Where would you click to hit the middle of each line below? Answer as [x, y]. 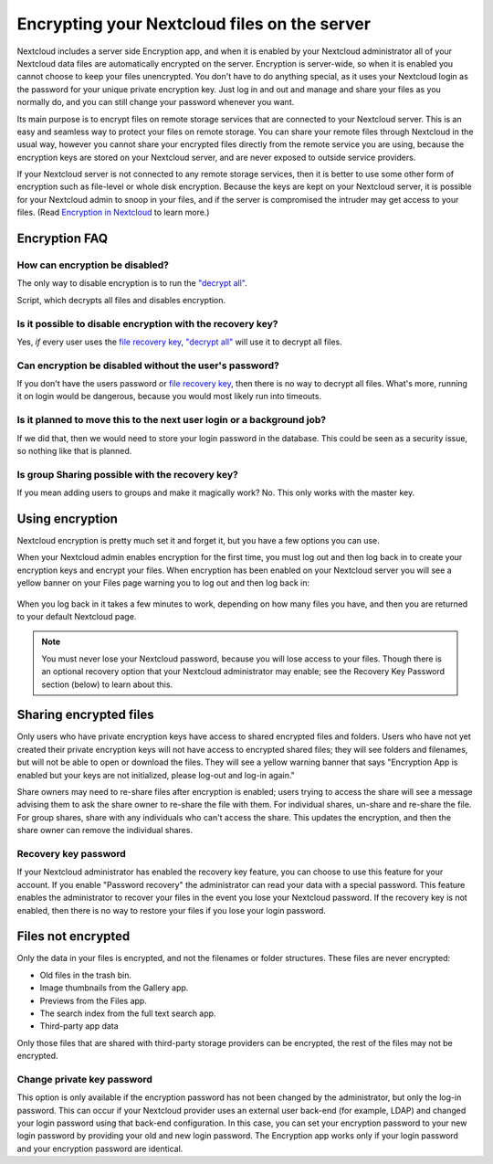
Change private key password [84, 1079]
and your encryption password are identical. [100, 1148]
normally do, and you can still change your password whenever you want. [156, 102]
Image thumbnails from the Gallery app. [114, 988]
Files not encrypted [73, 936]
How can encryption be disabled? [93, 265]
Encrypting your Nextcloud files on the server [194, 24]
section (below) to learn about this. [107, 684]
